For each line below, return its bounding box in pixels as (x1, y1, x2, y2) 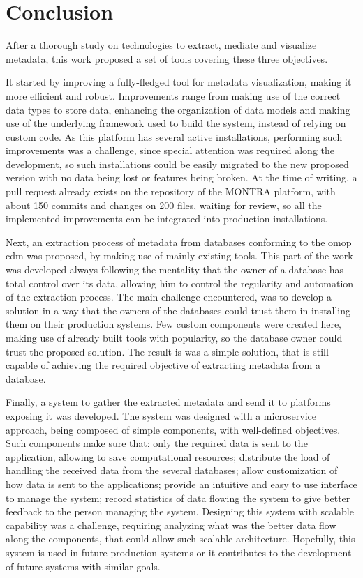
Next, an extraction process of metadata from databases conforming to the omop (6, 234, 352, 249)
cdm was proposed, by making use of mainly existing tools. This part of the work (6, 248, 353, 263)
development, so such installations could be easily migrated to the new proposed (6, 156, 349, 171)
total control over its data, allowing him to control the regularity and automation (6, 275, 354, 290)
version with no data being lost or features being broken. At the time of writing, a (6, 170, 357, 185)
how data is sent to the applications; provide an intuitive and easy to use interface (6, 476, 357, 491)
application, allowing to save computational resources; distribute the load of (6, 449, 330, 464)
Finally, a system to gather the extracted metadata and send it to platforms (6, 395, 331, 409)
